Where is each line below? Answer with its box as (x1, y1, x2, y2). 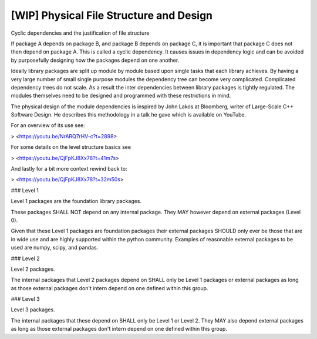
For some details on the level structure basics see (11, 144, 131, 151)
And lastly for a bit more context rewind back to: (11, 165, 127, 172)
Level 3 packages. (11, 306, 55, 313)
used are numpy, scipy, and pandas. (11, 244, 99, 251)
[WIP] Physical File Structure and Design (11, 9, 213, 22)
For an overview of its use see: (11, 122, 85, 129)
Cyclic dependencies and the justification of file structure (11, 29, 150, 36)
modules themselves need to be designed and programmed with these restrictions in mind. (11, 92, 231, 99)
